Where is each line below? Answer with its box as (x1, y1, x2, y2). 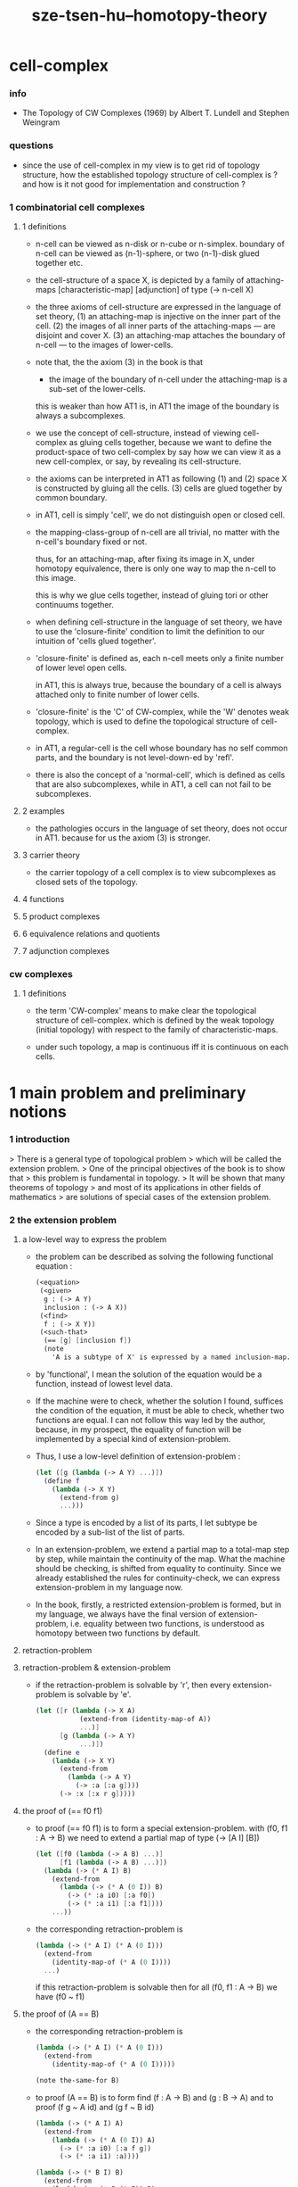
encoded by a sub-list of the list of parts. (35, 1527, 185, 1537)
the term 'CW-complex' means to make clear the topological (35, 1006, 257, 1016)
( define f (43, 1476, 80, 1486)
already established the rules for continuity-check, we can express (35, 1572, 280, 1584)
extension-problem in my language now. (35, 1582, 183, 1593)
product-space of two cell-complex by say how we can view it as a (35, 447, 282, 458)
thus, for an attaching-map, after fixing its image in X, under (35, 554, 255, 565)
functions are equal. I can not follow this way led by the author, (35, 1414, 266, 1425)
